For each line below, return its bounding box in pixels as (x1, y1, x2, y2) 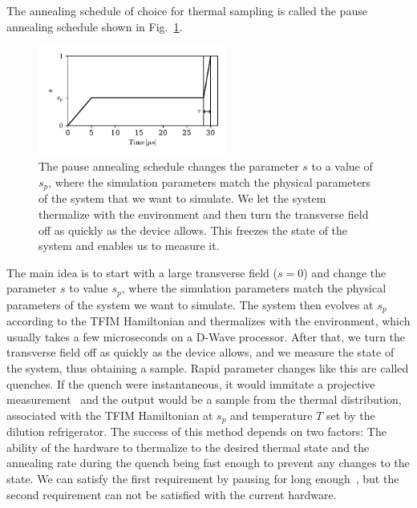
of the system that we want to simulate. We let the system (38, 190, 326, 207)
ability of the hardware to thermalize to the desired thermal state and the (6, 438, 370, 455)
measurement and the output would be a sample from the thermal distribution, (6, 391, 402, 408)
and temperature (230, 406, 313, 423)
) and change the (303, 264, 387, 280)
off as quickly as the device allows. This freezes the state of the (38, 221, 348, 238)
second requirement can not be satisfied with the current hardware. (6, 486, 337, 502)
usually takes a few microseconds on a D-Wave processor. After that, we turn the (6, 328, 406, 345)
